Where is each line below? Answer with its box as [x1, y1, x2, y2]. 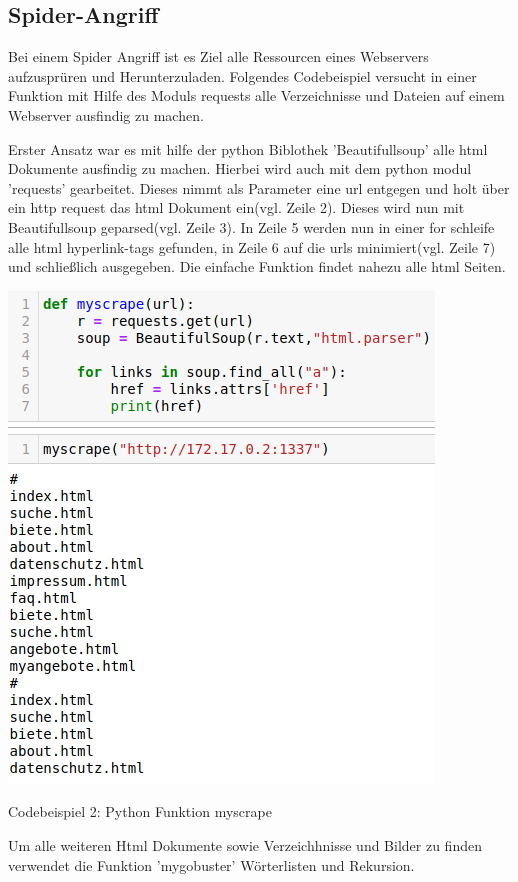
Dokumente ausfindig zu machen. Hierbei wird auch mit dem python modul [8, 158, 472, 179]
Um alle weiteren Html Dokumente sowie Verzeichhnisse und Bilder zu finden [8, 834, 482, 855]
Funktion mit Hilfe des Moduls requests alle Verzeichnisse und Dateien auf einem [8, 85, 505, 106]
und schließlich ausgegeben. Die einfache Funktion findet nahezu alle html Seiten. [8, 256, 506, 277]
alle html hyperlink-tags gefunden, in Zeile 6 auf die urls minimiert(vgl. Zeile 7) [8, 236, 496, 257]
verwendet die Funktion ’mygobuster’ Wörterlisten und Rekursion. [8, 854, 415, 875]
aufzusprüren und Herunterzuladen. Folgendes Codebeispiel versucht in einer [8, 65, 477, 86]
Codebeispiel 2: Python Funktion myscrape [8, 801, 272, 822]
